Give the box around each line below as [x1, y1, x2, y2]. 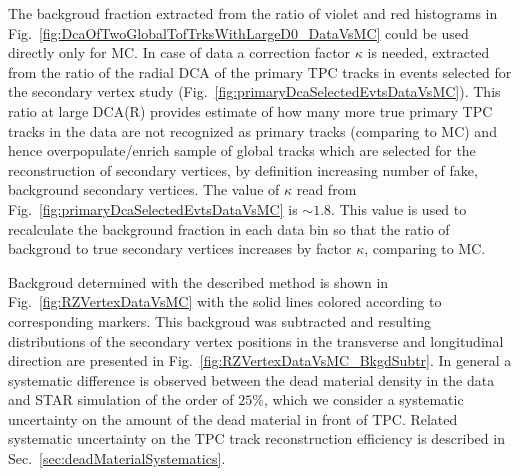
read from [296, 179, 357, 200]
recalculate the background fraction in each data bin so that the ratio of [8, 218, 450, 239]
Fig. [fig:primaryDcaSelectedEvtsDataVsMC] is [8, 198, 298, 219]
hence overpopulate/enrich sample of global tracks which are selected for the [8, 140, 476, 161]
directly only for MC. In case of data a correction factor [8, 42, 351, 63]
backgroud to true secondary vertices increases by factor [8, 238, 352, 259]
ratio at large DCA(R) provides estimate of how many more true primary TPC [8, 100, 493, 121]
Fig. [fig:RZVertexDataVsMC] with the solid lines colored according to [8, 291, 442, 312]
